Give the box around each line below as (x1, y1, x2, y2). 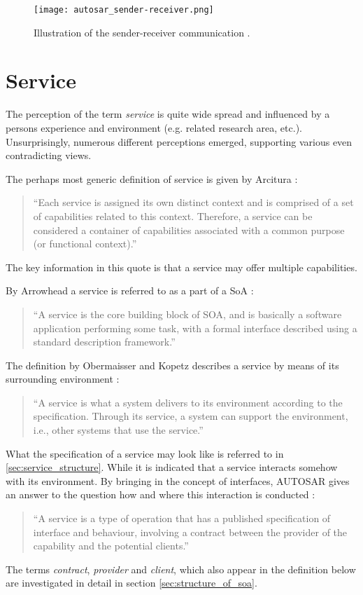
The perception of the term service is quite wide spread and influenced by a (6, 107, 330, 121)
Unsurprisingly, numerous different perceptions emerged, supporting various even (6, 134, 353, 149)
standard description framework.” (33, 334, 176, 349)
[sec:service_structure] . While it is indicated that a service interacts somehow (6, 460, 338, 474)
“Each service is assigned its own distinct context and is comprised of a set (33, 195, 354, 210)
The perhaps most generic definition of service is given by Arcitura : (6, 171, 298, 186)
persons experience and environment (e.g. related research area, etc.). (6, 120, 302, 135)
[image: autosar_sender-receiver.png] (34, 5, 214, 15)
